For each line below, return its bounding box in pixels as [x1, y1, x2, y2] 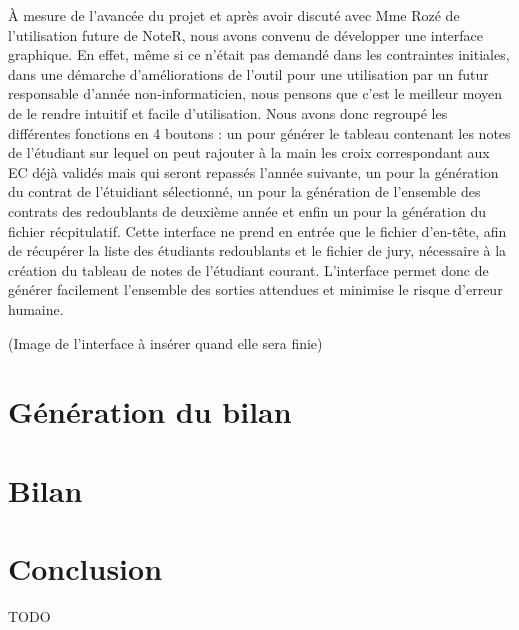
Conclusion [8, 548, 163, 589]
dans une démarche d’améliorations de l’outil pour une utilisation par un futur [8, 63, 489, 84]
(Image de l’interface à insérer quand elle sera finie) [8, 332, 323, 353]
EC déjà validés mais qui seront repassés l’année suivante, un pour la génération [8, 161, 499, 182]
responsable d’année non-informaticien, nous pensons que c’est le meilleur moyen [8, 83, 503, 104]
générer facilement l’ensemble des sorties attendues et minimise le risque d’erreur [8, 279, 503, 300]
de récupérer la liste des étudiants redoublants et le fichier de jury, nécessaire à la [8, 240, 507, 261]
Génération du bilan [8, 391, 292, 432]
